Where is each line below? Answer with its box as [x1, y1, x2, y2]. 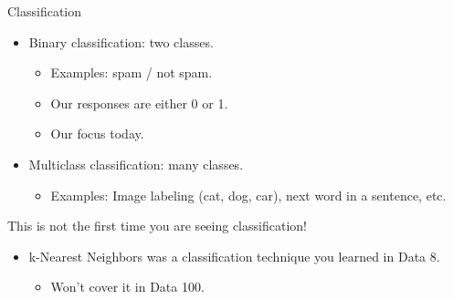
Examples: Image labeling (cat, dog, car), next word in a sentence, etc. [50, 185, 447, 204]
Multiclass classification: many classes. [28, 154, 244, 173]
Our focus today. [50, 124, 144, 143]
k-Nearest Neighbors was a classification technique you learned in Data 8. [28, 246, 440, 265]
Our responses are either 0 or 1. [50, 93, 228, 112]
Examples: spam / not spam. [50, 63, 213, 82]
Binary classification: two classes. [28, 32, 214, 51]
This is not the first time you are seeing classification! [7, 216, 307, 235]
